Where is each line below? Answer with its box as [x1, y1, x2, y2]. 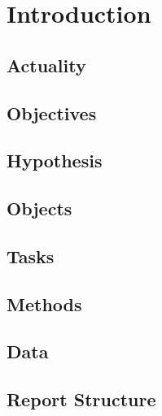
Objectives [7, 100, 97, 125]
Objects [7, 196, 72, 221]
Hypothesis [7, 148, 103, 173]
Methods [7, 291, 82, 316]
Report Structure [7, 387, 156, 412]
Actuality [7, 52, 86, 77]
